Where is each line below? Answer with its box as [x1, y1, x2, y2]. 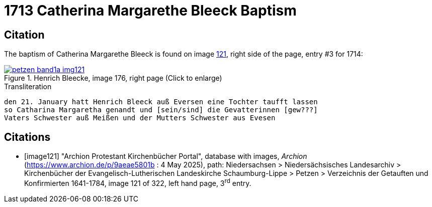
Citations [4, 130, 51, 143]
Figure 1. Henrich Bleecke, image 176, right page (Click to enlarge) [4, 74, 222, 83]
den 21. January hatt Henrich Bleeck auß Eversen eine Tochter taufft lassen [4, 98, 318, 106]
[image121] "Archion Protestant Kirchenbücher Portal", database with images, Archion [24, 152, 307, 161]
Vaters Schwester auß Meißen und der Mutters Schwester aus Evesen [4, 114, 276, 122]
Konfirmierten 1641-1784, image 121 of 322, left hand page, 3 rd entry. [24, 177, 251, 187]
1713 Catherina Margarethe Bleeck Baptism [4, 2, 297, 19]
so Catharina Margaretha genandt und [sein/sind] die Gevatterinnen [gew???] [4, 106, 318, 114]
